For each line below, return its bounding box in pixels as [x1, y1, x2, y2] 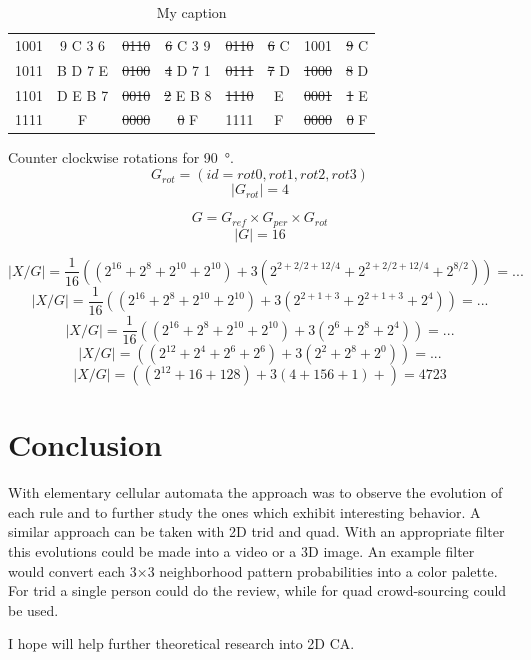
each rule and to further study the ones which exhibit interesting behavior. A [8, 501, 481, 522]
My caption [156, 2, 227, 22]
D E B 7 [57, 84, 109, 105]
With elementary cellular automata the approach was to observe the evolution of [8, 482, 503, 503]
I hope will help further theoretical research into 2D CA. [8, 633, 355, 654]
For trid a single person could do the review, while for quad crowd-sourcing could [8, 580, 507, 601]
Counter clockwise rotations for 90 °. [8, 147, 235, 168]
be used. [8, 599, 59, 620]
